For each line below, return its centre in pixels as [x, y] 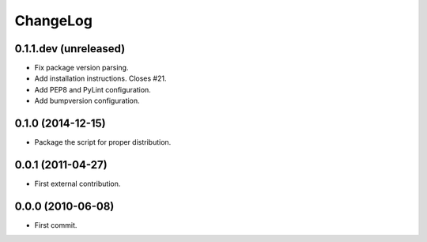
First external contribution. [77, 184]
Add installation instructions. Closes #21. [100, 78]
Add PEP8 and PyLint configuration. [93, 89]
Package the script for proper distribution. [103, 142]
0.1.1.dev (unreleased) [70, 49]
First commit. [56, 225]
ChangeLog [53, 21]
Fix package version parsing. [81, 68]
